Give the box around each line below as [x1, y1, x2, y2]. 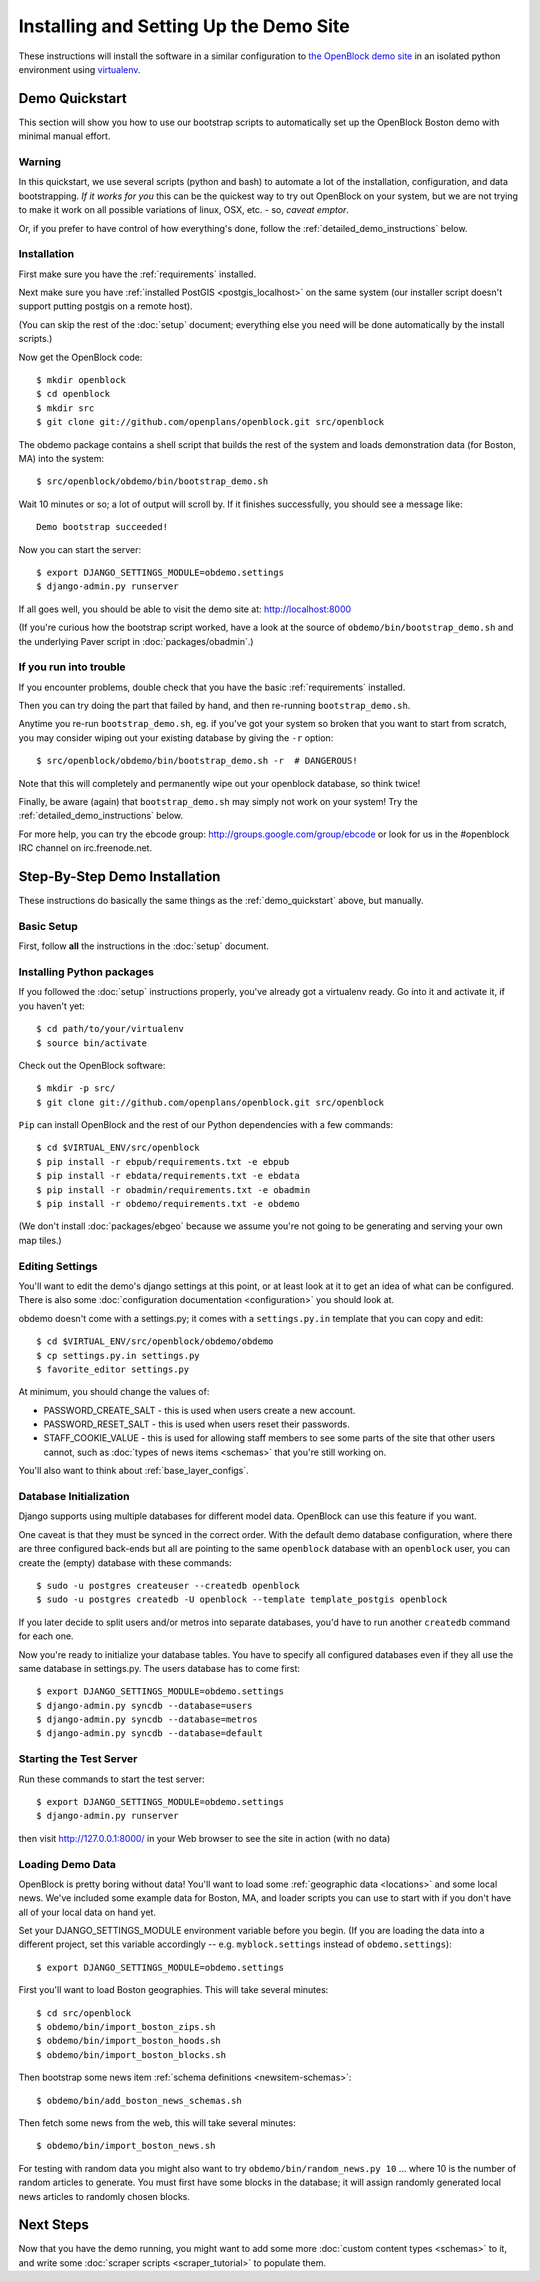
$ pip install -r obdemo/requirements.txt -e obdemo [36, 1198, 300, 1210]
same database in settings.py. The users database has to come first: [18, 1662, 300, 1674]
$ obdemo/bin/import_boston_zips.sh [36, 2021, 216, 2033]
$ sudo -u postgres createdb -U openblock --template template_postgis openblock [36, 1594, 448, 1605]
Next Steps [18, 2216, 89, 2234]
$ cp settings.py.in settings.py [36, 1350, 200, 1361]
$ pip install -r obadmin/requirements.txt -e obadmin [36, 1184, 311, 1195]
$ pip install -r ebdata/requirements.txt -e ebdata [36, 1170, 300, 1182]
